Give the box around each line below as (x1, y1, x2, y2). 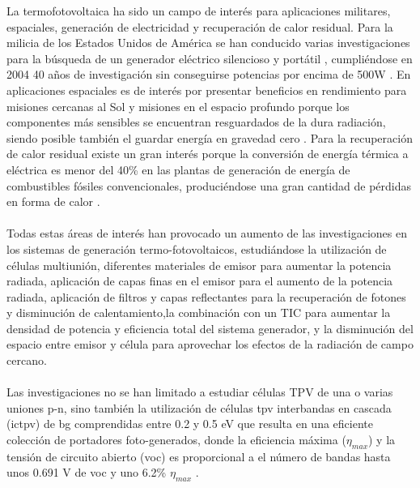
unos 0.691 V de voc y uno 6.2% (6, 464, 167, 481)
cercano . (6, 352, 47, 369)
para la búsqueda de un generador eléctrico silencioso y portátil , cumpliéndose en (6, 49, 413, 66)
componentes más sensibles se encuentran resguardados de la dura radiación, (6, 113, 386, 131)
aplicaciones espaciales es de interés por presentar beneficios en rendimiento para (6, 81, 407, 98)
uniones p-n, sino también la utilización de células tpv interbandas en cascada (6, 399, 392, 416)
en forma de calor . (6, 193, 100, 210)
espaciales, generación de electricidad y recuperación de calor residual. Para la (6, 18, 393, 35)
